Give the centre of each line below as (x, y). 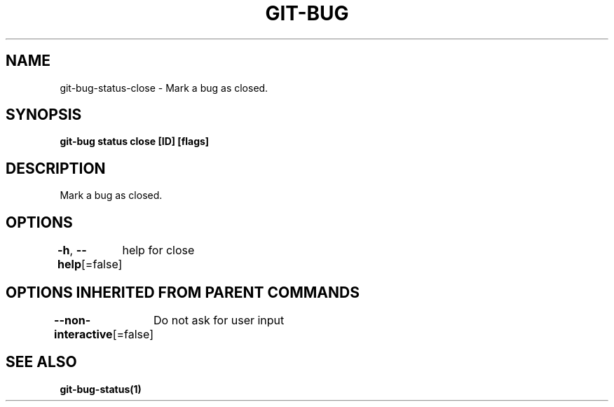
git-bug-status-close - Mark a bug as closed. (164, 88)
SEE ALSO (41, 362)
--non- (73, 320)
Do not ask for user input (219, 320)
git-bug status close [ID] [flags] (135, 142)
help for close (158, 250)
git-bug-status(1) (101, 389)
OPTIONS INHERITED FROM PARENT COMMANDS (183, 292)
